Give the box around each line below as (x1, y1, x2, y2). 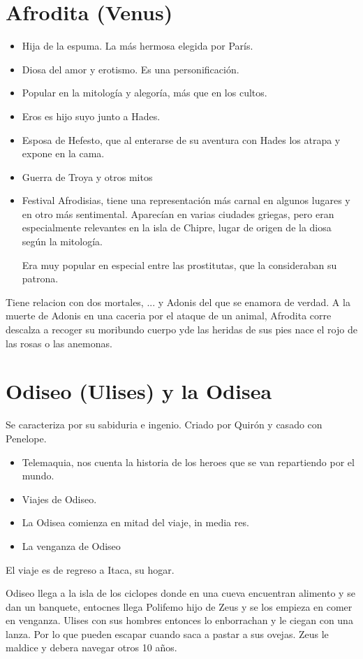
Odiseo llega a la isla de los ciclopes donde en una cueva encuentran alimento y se (6, 586, 355, 600)
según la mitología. (22, 234, 103, 249)
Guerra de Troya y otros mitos (22, 169, 153, 184)
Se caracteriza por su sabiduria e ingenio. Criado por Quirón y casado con (6, 417, 323, 432)
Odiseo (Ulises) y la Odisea (6, 377, 272, 405)
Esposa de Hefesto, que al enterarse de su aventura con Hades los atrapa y (22, 132, 341, 147)
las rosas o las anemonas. (6, 335, 112, 350)
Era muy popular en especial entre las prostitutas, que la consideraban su (22, 257, 337, 272)
